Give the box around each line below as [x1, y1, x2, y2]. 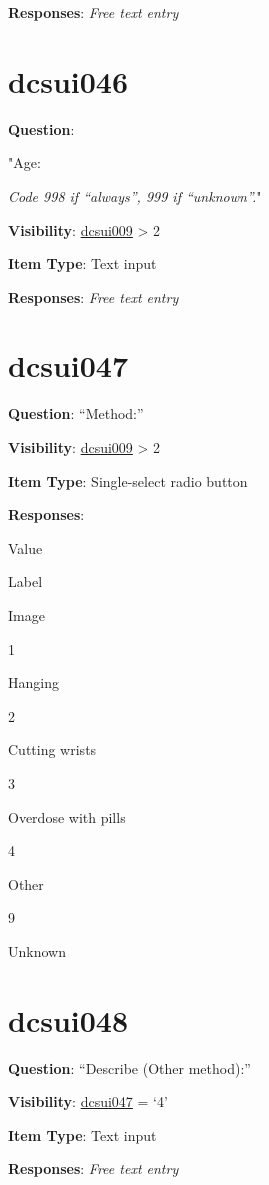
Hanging [8, 672, 59, 693]
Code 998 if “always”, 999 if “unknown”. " [8, 185, 262, 206]
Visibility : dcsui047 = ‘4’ [8, 1091, 168, 1112]
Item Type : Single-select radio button [8, 470, 248, 491]
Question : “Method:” [8, 403, 144, 424]
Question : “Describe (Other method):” [8, 1057, 251, 1078]
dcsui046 [8, 60, 129, 101]
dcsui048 [8, 999, 129, 1040]
